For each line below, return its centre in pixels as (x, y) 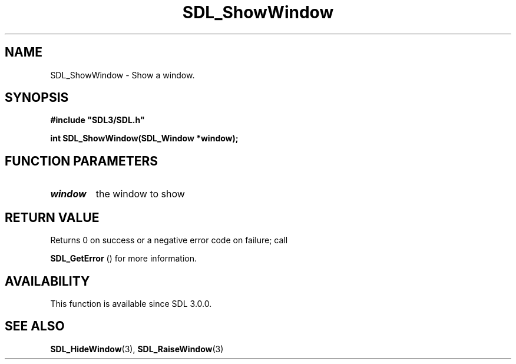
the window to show (140, 194)
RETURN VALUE (52, 217)
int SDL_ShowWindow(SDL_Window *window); (144, 138)
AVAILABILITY (47, 281)
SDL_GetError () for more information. (124, 259)
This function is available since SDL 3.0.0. (131, 303)
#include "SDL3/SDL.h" (97, 120)
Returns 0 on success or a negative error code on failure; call (169, 240)
